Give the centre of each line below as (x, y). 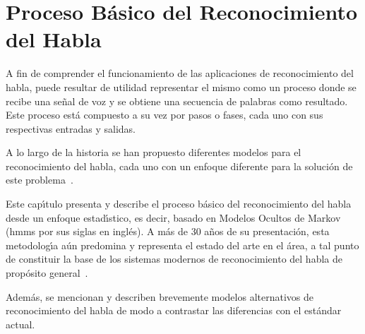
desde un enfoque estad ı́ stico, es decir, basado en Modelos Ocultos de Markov (173, 217)
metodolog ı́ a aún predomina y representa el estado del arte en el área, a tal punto (182, 245)
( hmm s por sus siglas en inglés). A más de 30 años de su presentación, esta (168, 231)
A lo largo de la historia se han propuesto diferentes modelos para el (154, 152)
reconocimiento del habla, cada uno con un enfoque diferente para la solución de (179, 166)
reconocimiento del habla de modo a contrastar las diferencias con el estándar (174, 310)
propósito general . (47, 273)
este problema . (40, 180)
